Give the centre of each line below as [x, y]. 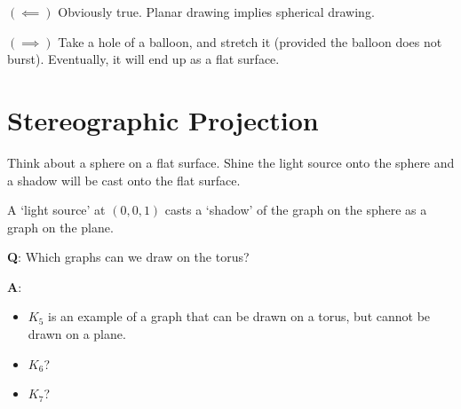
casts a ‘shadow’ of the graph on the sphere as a [296, 210]
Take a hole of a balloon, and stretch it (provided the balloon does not [250, 41]
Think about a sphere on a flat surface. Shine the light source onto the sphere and [231, 162]
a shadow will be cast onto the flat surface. [124, 180]
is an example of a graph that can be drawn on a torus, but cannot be [239, 316]
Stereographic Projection [163, 119]
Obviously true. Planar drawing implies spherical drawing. [216, 12]
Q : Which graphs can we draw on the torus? [128, 257]
